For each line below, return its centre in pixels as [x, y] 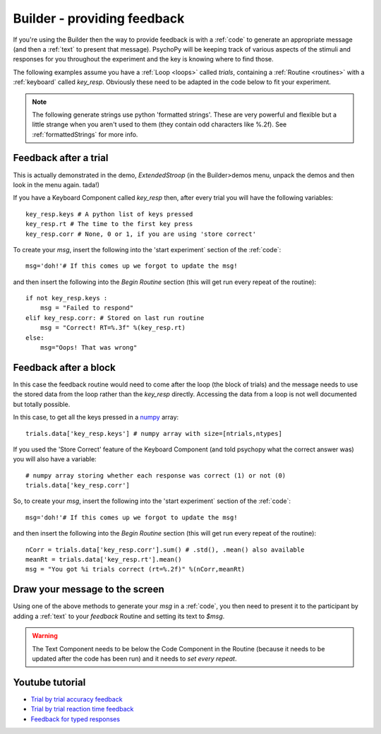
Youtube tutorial [49, 682]
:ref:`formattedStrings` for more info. [85, 134]
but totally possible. [42, 404]
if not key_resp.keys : [67, 298]
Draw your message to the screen [89, 590]
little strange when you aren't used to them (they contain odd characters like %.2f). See [159, 124]
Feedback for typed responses [75, 719]
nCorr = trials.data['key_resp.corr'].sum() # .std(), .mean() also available [165, 550]
